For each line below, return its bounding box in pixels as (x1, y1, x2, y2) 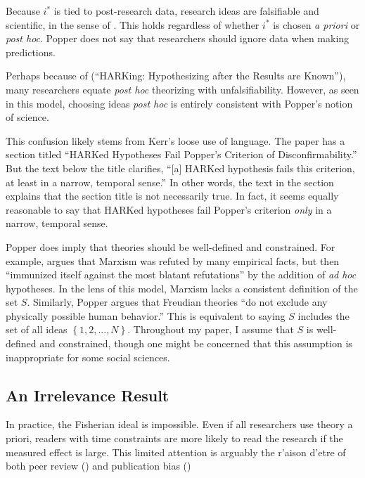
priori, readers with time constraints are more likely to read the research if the (6, 431, 343, 446)
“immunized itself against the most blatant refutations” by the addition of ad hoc (6, 267, 357, 282)
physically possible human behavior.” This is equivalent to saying (6, 308, 286, 323)
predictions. (6, 44, 56, 59)
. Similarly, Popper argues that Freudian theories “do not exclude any (27, 295, 328, 309)
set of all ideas (6, 322, 68, 337)
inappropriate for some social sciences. (6, 349, 170, 364)
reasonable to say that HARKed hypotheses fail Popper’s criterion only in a (6, 202, 332, 217)
